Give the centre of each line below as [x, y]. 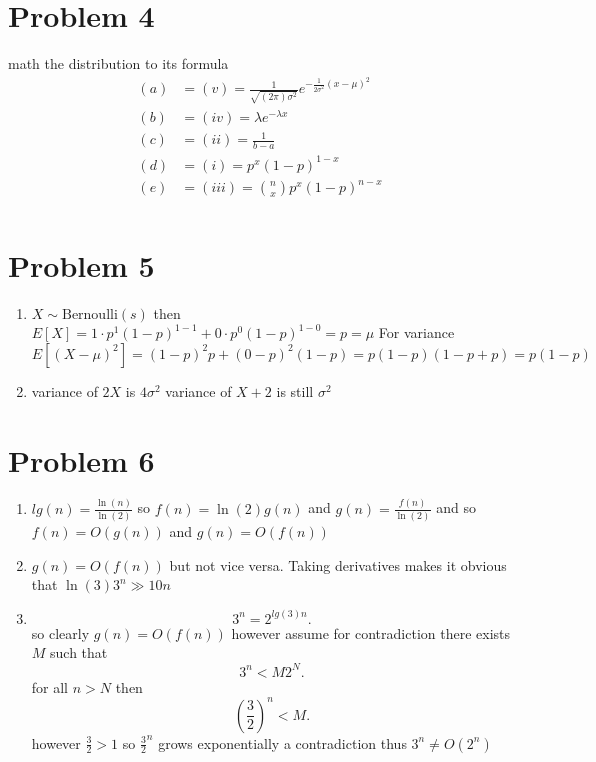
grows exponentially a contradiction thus [282, 742]
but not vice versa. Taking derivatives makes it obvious [338, 564]
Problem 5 [81, 264]
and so [456, 507]
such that [79, 652]
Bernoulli [89, 314]
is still [295, 390]
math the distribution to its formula [118, 63]
